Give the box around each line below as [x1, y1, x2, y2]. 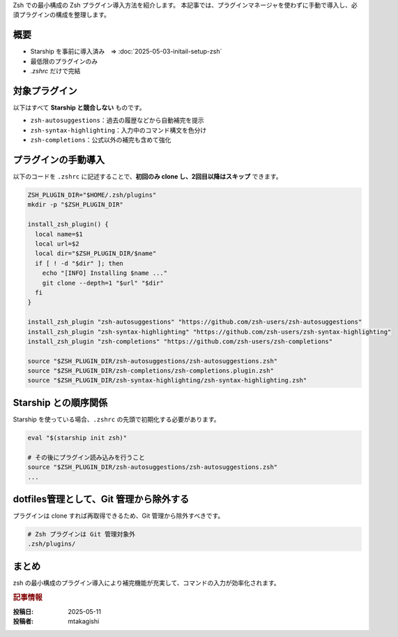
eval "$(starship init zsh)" [27, 433, 128, 442]
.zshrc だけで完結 [30, 67, 81, 75]
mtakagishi [68, 617, 100, 626]
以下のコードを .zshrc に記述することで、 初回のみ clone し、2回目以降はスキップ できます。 [13, 172, 282, 181]
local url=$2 [35, 240, 79, 248]
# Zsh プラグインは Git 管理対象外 [27, 530, 136, 538]
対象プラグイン [13, 84, 77, 97]
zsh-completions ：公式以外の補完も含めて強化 [30, 136, 171, 144]
